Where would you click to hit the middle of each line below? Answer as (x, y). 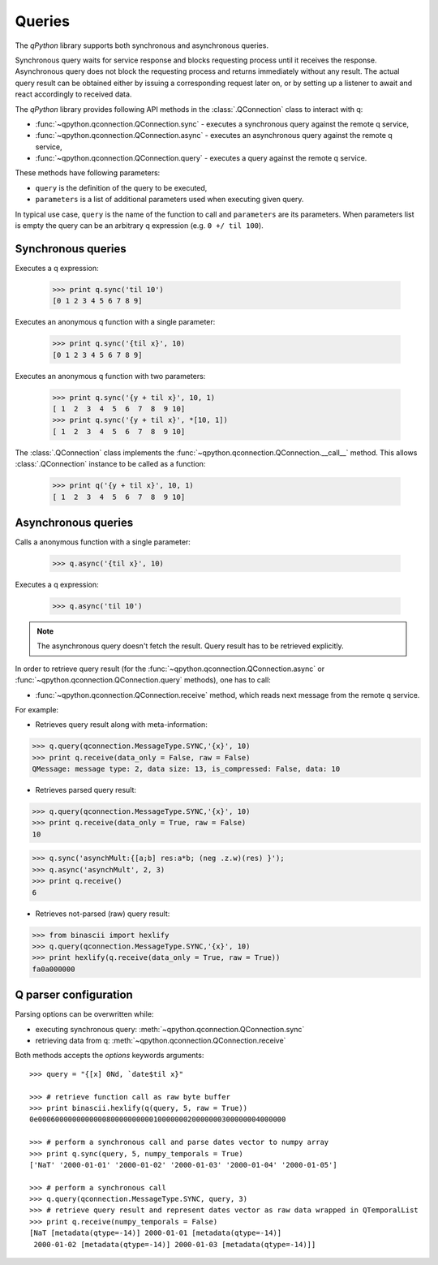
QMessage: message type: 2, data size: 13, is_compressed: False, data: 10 (186, 769)
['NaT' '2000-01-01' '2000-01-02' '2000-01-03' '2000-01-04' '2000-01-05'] (183, 1165)
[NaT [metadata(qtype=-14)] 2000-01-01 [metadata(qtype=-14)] (156, 1233)
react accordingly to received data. (73, 94)
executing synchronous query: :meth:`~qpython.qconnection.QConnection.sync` (170, 1029)
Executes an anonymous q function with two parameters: (110, 376)
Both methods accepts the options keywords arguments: (109, 1056)
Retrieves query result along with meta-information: (122, 725)
